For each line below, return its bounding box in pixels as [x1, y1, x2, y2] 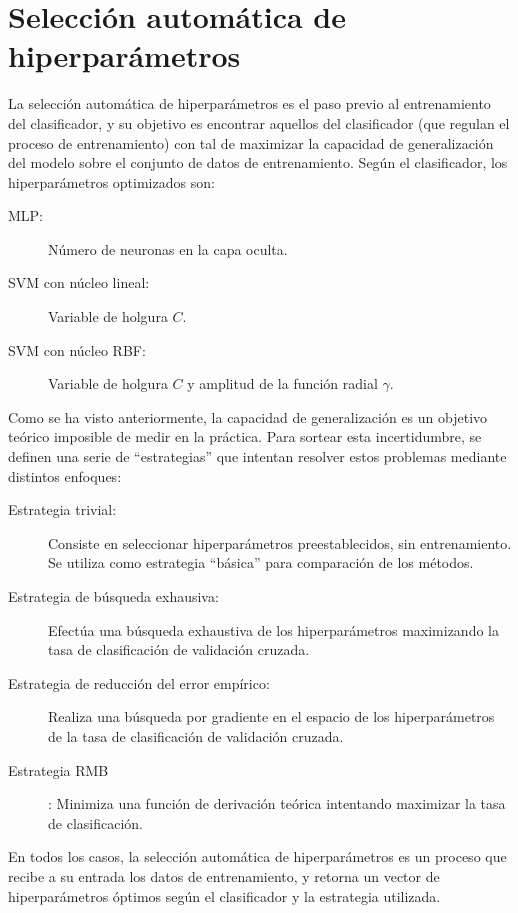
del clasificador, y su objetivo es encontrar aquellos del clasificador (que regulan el [8, 112, 510, 133]
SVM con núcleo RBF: [8, 339, 146, 360]
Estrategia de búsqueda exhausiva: [8, 586, 219, 606]
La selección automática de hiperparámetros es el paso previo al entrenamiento [8, 93, 491, 114]
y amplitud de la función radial [187, 373, 378, 394]
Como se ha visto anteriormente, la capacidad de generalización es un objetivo [8, 406, 488, 427]
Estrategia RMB [8, 759, 109, 780]
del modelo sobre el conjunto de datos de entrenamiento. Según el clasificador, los [8, 152, 508, 173]
